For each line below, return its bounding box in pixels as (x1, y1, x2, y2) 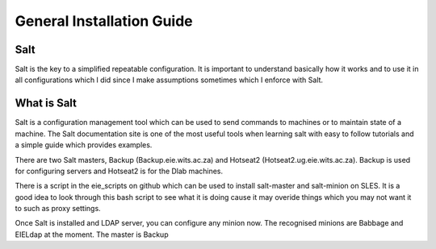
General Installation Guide (15, 12, 193, 30)
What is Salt (15, 97, 77, 110)
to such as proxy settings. (15, 204, 101, 214)
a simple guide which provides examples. (15, 140, 153, 150)
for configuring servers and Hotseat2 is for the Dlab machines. (15, 166, 224, 176)
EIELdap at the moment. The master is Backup (15, 230, 169, 239)
